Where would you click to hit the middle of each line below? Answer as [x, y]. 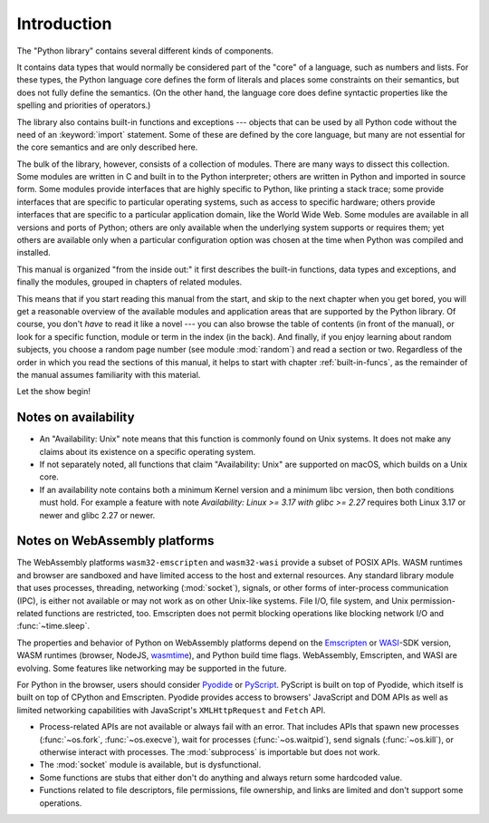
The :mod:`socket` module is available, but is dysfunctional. [150, 765]
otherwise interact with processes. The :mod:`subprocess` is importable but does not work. [210, 751]
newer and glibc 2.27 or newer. [97, 515]
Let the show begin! [53, 392]
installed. [34, 253]
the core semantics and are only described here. [107, 147]
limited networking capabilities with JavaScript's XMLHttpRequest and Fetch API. [171, 710]
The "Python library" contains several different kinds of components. [145, 51]
